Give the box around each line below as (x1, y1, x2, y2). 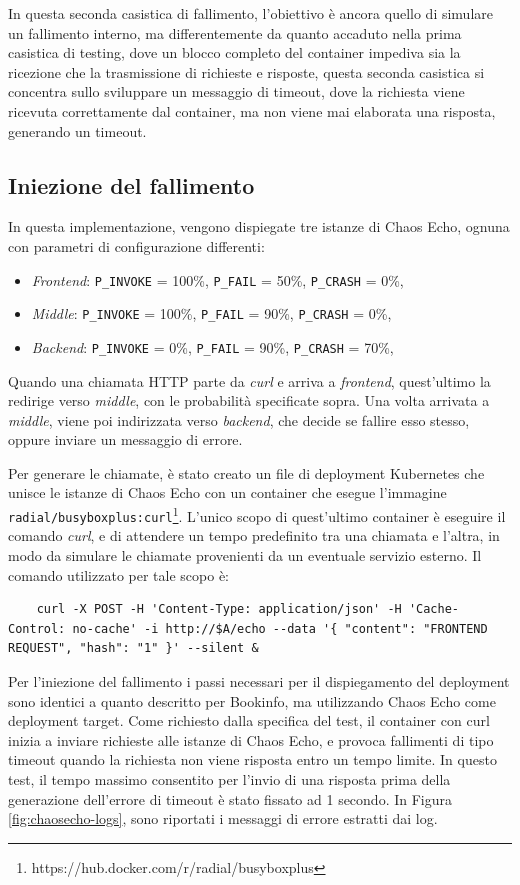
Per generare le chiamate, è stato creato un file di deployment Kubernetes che (8, 462, 485, 483)
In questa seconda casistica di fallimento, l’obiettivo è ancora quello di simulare (8, 3, 494, 23)
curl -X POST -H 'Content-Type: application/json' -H (36, 602, 402, 617)
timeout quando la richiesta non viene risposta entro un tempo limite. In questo (8, 749, 497, 770)
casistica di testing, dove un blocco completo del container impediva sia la (8, 42, 461, 63)
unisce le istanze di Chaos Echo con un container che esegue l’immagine (8, 482, 447, 503)
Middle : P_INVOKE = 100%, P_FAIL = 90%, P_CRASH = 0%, (31, 303, 392, 324)
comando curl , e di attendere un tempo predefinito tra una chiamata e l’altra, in (8, 525, 500, 546)
